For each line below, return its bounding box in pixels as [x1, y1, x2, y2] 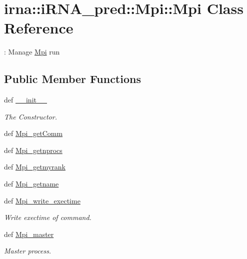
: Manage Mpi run [4, 46, 60, 57]
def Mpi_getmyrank [4, 161, 65, 172]
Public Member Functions [4, 71, 141, 86]
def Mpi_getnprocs [4, 144, 62, 155]
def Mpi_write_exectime [4, 195, 80, 205]
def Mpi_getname [4, 178, 59, 189]
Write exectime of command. [4, 212, 91, 222]
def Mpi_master [4, 228, 54, 239]
